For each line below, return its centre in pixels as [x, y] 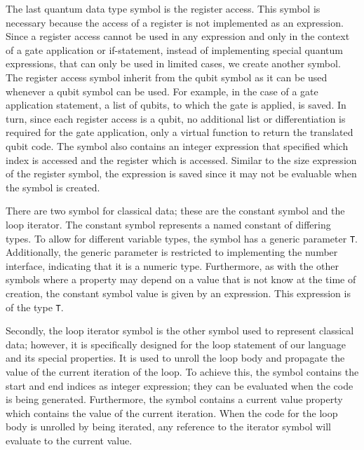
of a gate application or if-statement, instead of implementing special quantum [174, 49]
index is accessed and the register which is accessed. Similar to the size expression [181, 159]
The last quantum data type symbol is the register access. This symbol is [163, 8]
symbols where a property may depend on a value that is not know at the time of [181, 279]
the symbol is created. [53, 187]
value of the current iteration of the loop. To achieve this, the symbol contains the [182, 371]
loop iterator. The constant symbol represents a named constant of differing [168, 224]
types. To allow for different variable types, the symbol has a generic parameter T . [182, 238]
